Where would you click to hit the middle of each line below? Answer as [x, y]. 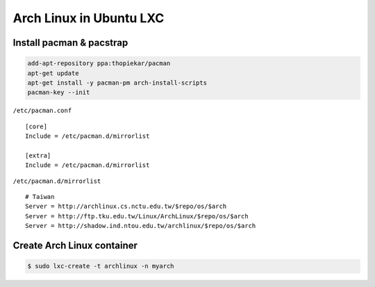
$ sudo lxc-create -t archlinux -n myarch [101, 266]
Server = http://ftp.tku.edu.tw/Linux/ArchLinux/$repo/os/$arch [137, 216]
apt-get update [53, 73]
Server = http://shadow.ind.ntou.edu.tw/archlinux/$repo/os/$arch [141, 226]
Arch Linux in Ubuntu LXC [89, 18]
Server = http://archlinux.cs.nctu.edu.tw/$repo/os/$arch [126, 207]
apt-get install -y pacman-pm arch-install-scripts [117, 82]
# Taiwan [40, 197]
